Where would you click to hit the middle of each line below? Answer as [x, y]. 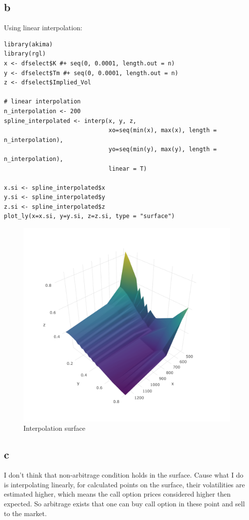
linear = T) [128, 169]
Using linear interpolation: [43, 28]
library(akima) [29, 44]
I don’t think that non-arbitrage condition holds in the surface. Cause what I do [124, 475]
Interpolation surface [54, 428]
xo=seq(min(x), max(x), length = [163, 130]
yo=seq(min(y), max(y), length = [163, 150]
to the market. [25, 513]
